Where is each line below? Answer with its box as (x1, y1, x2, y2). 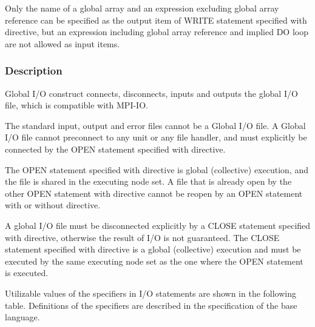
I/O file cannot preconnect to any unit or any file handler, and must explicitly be (5, 131, 307, 144)
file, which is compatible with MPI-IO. (5, 99, 148, 111)
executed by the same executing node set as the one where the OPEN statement (5, 254, 303, 267)
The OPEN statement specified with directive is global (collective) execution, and (5, 163, 308, 176)
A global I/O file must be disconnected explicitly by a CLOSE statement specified (5, 219, 311, 231)
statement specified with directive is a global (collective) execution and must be (5, 243, 301, 256)
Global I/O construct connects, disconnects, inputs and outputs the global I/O (5, 87, 298, 99)
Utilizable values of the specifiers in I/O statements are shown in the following (5, 286, 297, 299)
